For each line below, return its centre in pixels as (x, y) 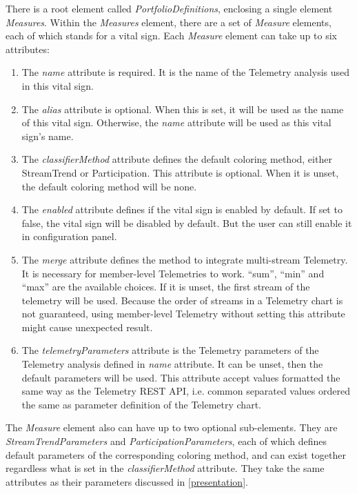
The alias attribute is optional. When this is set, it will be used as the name (183, 109)
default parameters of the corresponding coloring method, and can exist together (176, 454)
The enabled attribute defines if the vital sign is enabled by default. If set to (182, 209)
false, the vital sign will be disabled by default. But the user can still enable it (187, 223)
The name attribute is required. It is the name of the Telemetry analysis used (186, 72)
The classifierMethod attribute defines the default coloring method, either (177, 159)
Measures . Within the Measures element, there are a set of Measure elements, (169, 22)
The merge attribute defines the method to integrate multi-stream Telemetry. (185, 259)
